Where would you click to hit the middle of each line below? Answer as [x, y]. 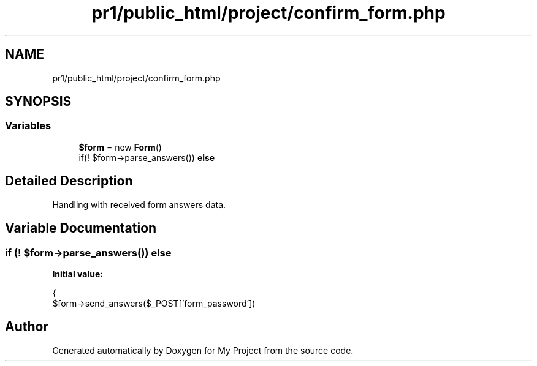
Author [27, 327]
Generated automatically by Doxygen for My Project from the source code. [203, 350]
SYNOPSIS [38, 102]
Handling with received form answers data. [139, 204]
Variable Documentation [81, 228]
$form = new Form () [120, 147]
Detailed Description [69, 181]
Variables [28, 126]
